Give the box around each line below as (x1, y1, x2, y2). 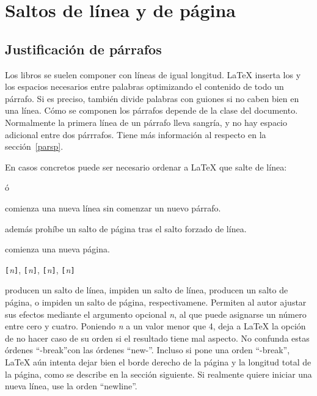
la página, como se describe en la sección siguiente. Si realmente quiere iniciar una (5, 367, 312, 380)
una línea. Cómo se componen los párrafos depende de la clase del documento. (5, 104, 298, 117)
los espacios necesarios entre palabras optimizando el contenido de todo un (5, 80, 284, 93)
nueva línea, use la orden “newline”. (5, 380, 137, 392)
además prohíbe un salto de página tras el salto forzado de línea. (5, 222, 247, 235)
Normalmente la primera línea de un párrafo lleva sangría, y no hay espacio (5, 116, 287, 128)
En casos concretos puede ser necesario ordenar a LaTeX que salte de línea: (5, 160, 287, 173)
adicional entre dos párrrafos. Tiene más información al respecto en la (5, 128, 266, 141)
